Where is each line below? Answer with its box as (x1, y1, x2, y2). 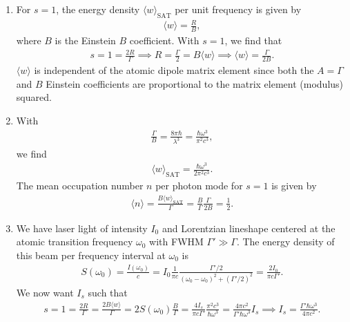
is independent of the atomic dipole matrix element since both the (34, 63, 314, 77)
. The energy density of (236, 234, 335, 249)
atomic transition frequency (16, 234, 133, 249)
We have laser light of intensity (16, 220, 148, 235)
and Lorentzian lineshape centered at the (162, 220, 336, 235)
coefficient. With (129, 33, 200, 48)
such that (88, 285, 128, 299)
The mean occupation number (16, 178, 144, 192)
